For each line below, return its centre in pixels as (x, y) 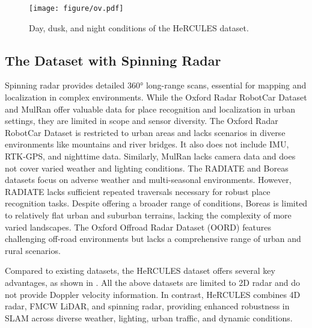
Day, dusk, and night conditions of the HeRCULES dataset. (139, 27)
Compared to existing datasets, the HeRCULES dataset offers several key (140, 271)
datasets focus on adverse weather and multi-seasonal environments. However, (148, 180)
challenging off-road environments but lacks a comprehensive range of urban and (153, 239)
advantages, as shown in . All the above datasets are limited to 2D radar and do (153, 282)
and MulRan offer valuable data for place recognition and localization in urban (150, 109)
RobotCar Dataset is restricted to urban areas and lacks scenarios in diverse (145, 132)
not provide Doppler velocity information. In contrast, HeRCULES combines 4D (153, 294)
